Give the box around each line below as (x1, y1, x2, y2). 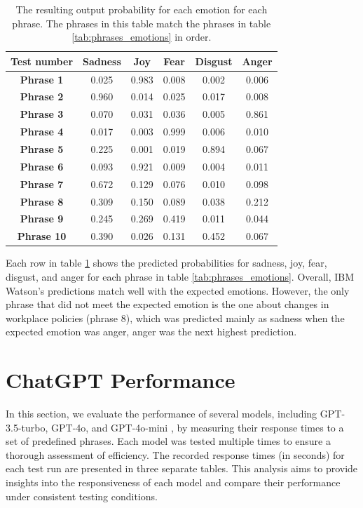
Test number (11, 53, 74, 68)
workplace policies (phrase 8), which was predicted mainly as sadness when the (6, 310, 345, 325)
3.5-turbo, (6, 420, 48, 434)
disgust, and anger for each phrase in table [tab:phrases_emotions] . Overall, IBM (6, 269, 355, 283)
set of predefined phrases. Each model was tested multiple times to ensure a (6, 434, 331, 448)
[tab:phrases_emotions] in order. (71, 29, 212, 44)
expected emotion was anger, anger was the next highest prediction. (6, 324, 297, 339)
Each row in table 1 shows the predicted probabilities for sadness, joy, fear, (6, 255, 327, 270)
